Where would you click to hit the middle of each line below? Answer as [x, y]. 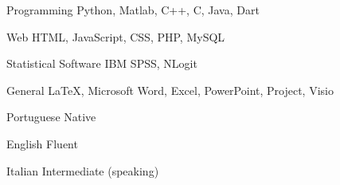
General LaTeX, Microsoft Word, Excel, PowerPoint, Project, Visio [170, 90]
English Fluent [42, 143]
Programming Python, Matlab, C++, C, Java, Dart [133, 10]
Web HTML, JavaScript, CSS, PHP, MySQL [116, 36]
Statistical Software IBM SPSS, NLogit [102, 63]
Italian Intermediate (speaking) [83, 170]
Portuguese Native [51, 117]
